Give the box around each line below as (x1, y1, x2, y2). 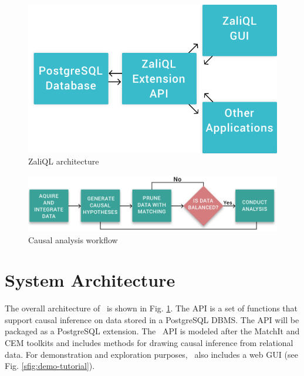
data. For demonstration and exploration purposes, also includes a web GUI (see (5, 348, 298, 360)
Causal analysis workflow (28, 233, 118, 246)
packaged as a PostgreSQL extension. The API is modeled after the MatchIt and (5, 325, 300, 337)
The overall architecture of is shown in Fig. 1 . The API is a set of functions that (5, 302, 298, 314)
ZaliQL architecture (28, 155, 99, 167)
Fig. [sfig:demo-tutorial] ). (5, 360, 95, 372)
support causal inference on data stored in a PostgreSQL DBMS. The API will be (5, 313, 299, 325)
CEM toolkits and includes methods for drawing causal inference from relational (5, 337, 293, 349)
